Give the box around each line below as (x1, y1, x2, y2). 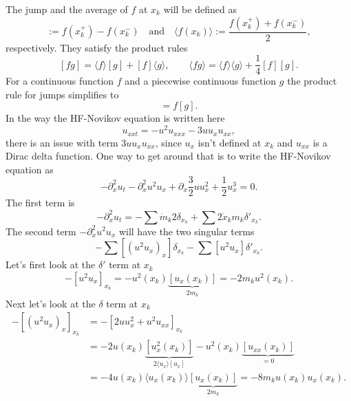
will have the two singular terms (118, 224, 255, 238)
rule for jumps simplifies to (6, 87, 119, 101)
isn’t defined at (198, 135, 262, 149)
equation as (6, 162, 54, 176)
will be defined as (163, 2, 237, 16)
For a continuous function (6, 74, 114, 88)
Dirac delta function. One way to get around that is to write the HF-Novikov (6, 149, 331, 163)
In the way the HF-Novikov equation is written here (6, 111, 225, 125)
